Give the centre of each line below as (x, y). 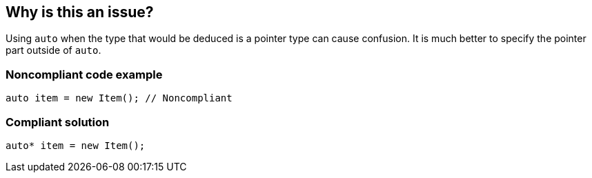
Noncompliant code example (84, 74)
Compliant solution (58, 122)
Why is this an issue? (80, 12)
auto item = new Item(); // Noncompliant (119, 98)
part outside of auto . (53, 50)
